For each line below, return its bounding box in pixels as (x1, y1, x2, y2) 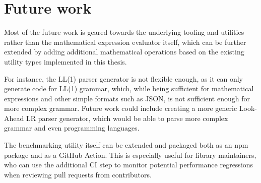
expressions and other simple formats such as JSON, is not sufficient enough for (4, 93, 250, 103)
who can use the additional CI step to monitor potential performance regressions (4, 159, 253, 170)
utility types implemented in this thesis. (4, 56, 127, 67)
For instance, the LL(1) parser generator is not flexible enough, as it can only (4, 73, 243, 84)
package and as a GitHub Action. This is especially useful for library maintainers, (4, 149, 256, 160)
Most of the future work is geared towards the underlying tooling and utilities (4, 27, 244, 37)
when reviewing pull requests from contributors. (4, 169, 152, 179)
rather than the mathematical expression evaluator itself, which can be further (4, 36, 246, 47)
